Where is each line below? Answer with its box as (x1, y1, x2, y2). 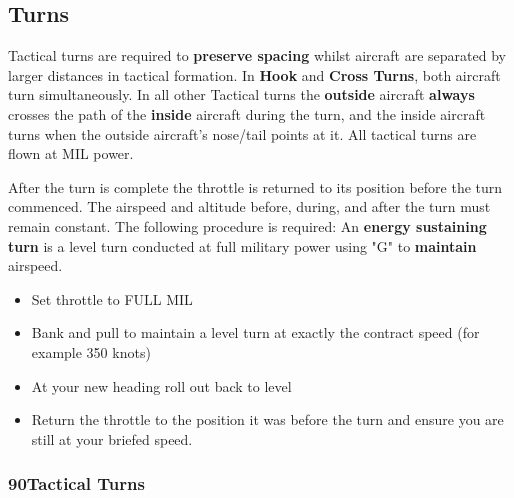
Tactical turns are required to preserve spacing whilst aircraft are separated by (8, 45, 506, 66)
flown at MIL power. (8, 143, 134, 164)
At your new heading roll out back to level (31, 375, 292, 396)
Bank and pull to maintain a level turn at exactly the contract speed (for (31, 322, 480, 343)
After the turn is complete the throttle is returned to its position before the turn (8, 176, 503, 197)
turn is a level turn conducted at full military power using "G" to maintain (8, 235, 477, 256)
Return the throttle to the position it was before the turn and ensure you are (31, 409, 504, 430)
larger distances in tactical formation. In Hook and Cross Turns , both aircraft (8, 64, 501, 85)
